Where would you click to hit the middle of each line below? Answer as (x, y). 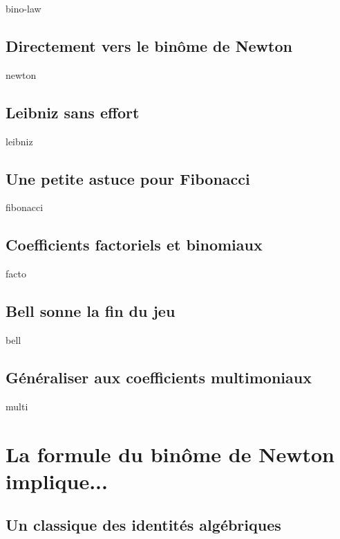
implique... (57, 481)
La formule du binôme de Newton (170, 454)
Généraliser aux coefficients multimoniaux (159, 377)
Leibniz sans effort (73, 112)
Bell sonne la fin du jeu (91, 311)
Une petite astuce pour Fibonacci (128, 178)
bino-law (23, 8)
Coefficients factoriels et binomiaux (134, 245)
